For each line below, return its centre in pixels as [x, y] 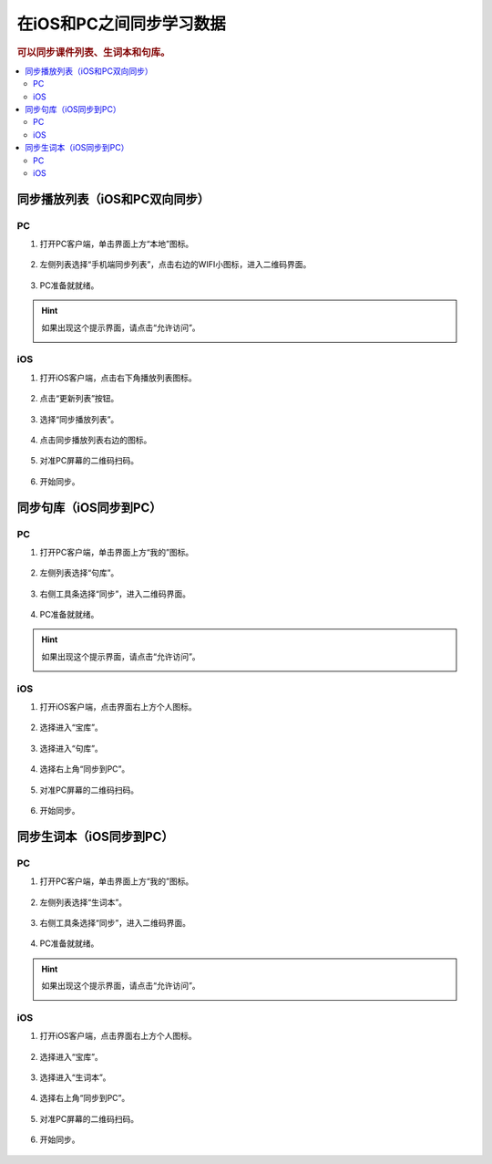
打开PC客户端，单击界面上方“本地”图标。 [117, 244]
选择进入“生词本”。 [75, 1077]
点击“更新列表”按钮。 [79, 399]
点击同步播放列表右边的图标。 [96, 440]
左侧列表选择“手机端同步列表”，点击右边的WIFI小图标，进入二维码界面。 [175, 265]
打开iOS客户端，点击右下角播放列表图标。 [118, 378]
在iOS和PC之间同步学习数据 [122, 24]
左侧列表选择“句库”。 [79, 573]
